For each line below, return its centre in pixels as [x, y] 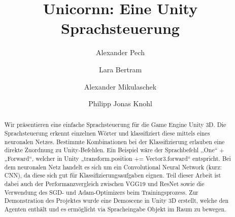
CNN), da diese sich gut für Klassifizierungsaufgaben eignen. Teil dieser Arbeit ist [113, 175]
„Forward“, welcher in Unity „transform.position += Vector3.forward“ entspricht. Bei [117, 159]
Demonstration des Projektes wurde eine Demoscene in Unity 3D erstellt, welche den [116, 201]
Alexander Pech [120, 52]
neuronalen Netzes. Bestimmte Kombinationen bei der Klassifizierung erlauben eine [114, 141]
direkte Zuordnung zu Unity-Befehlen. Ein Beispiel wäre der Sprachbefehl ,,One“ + [114, 150]
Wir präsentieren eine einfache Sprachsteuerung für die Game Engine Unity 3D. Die [115, 125]
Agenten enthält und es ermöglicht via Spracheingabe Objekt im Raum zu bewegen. [115, 209]
